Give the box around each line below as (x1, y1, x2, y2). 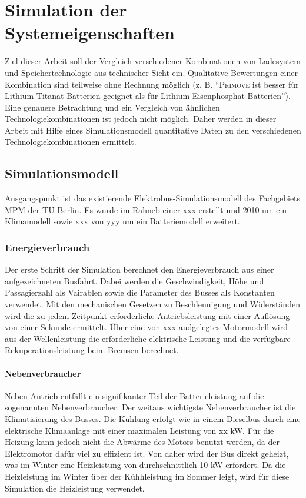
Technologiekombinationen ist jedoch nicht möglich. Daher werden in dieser (5, 112, 277, 125)
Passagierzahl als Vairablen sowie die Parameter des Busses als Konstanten (5, 286, 275, 298)
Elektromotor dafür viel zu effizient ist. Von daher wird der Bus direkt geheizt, (5, 447, 289, 459)
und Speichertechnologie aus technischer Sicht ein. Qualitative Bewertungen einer (5, 66, 298, 78)
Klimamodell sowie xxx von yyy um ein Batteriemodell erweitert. (5, 215, 240, 227)
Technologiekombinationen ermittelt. (5, 135, 137, 148)
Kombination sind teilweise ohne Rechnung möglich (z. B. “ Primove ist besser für (5, 78, 299, 90)
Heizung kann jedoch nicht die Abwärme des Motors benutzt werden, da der (5, 436, 280, 448)
